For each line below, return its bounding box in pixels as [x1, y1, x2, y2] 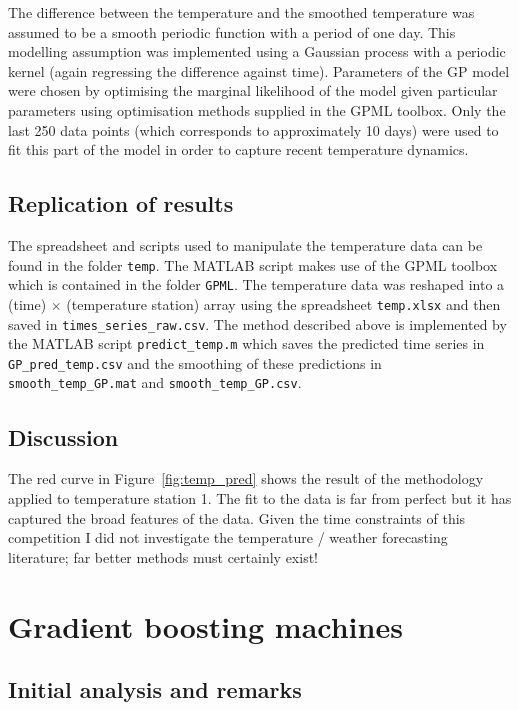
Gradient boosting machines [8, 605, 403, 646]
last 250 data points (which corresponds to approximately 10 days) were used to [8, 119, 499, 140]
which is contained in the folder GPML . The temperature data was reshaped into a [8, 274, 505, 295]
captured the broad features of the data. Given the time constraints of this [8, 507, 466, 528]
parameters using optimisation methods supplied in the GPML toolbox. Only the [8, 99, 506, 120]
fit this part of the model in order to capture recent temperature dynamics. [8, 139, 469, 160]
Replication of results [8, 188, 234, 219]
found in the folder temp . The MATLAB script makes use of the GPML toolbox [8, 254, 498, 275]
